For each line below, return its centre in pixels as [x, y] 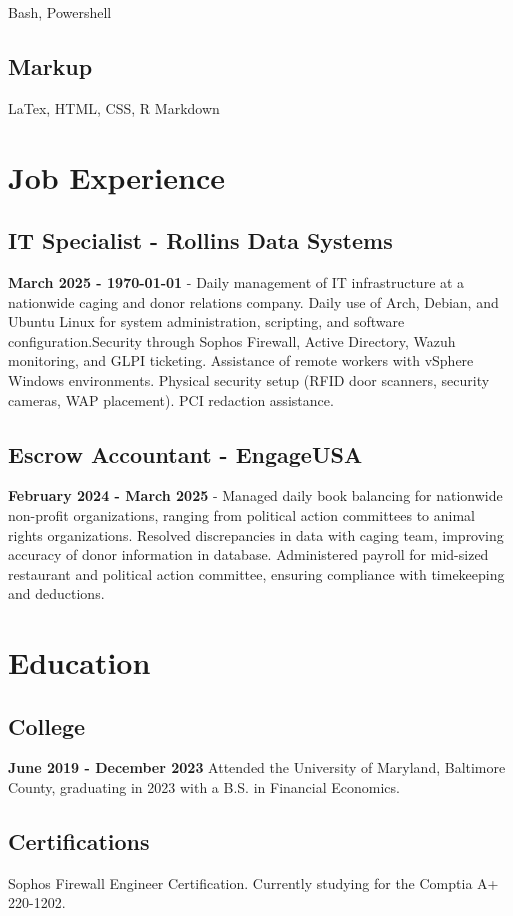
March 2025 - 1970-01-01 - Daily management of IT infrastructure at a [236, 281]
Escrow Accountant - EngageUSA [185, 453]
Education [79, 662]
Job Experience [116, 176]
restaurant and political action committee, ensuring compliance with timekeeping [256, 573]
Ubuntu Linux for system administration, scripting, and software [206, 321]
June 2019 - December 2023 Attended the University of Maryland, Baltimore [257, 767]
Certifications [79, 841]
